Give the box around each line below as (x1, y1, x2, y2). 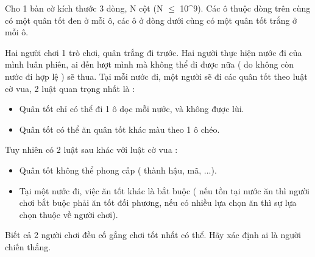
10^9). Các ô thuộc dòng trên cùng (180, 2, 311, 14)
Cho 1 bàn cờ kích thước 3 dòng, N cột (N (5, 2, 163, 14)
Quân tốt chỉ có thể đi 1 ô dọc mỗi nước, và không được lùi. (19, 102, 244, 115)
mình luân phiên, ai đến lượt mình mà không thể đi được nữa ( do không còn (5, 58, 294, 71)
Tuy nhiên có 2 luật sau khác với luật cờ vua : (5, 143, 178, 156)
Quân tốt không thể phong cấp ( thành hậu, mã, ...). (19, 163, 217, 176)
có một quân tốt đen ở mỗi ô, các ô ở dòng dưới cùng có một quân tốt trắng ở (5, 13, 297, 26)
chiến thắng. (5, 240, 51, 253)
